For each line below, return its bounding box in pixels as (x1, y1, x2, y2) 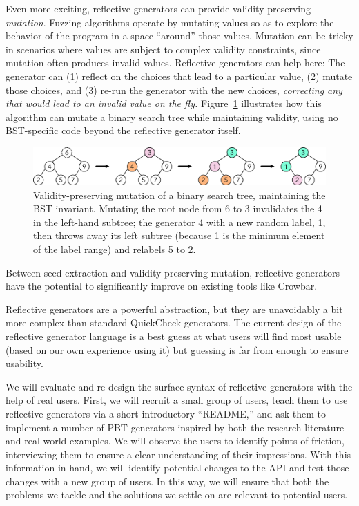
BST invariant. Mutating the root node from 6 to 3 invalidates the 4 (33, 201, 322, 216)
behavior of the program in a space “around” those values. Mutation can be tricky (6, 28, 353, 43)
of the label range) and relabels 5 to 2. (33, 241, 196, 256)
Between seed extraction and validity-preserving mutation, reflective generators (6, 265, 340, 279)
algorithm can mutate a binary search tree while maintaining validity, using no (6, 109, 338, 124)
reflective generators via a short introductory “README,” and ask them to (6, 406, 327, 420)
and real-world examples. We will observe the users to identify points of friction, (6, 433, 345, 448)
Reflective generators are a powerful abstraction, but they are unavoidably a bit (6, 301, 343, 316)
